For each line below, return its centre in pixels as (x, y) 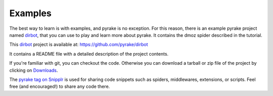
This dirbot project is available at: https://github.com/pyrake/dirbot (79, 44)
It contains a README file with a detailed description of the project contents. (89, 54)
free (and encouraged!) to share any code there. (60, 86)
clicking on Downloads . (34, 70)
